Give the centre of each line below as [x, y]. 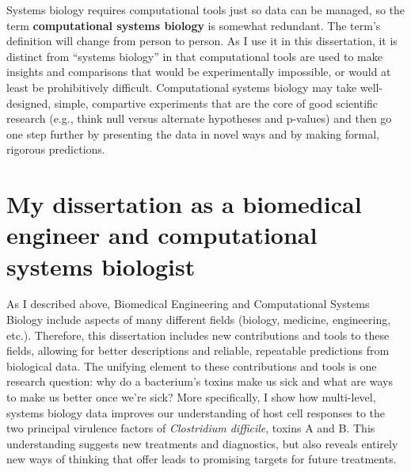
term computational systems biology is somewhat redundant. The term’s [194, 25]
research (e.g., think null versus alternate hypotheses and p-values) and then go [199, 118]
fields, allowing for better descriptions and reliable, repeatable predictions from [198, 350]
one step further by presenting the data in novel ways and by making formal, [193, 133]
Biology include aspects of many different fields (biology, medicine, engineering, [199, 320]
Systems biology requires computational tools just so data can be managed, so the [206, 10]
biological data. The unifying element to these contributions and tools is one [192, 365]
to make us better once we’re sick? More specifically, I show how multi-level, [191, 397]
